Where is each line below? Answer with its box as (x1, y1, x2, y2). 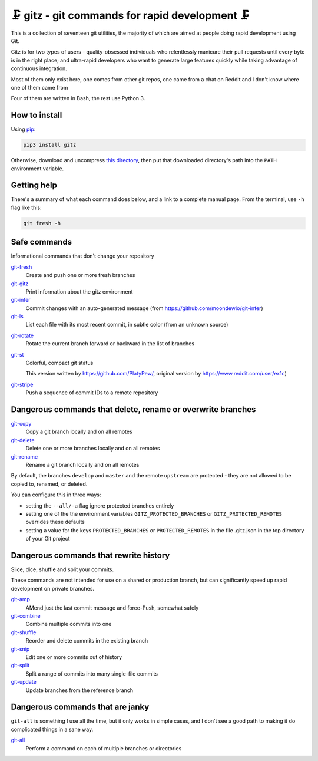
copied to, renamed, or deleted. (11, 480, 88, 487)
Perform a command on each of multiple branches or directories (25, 744, 182, 752)
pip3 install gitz (23, 141, 77, 149)
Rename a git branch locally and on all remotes (25, 462, 140, 469)
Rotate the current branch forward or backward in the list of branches (25, 340, 194, 347)
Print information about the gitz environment (25, 288, 133, 295)
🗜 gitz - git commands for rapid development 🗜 (11, 9, 250, 22)
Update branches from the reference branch (25, 687, 134, 694)
